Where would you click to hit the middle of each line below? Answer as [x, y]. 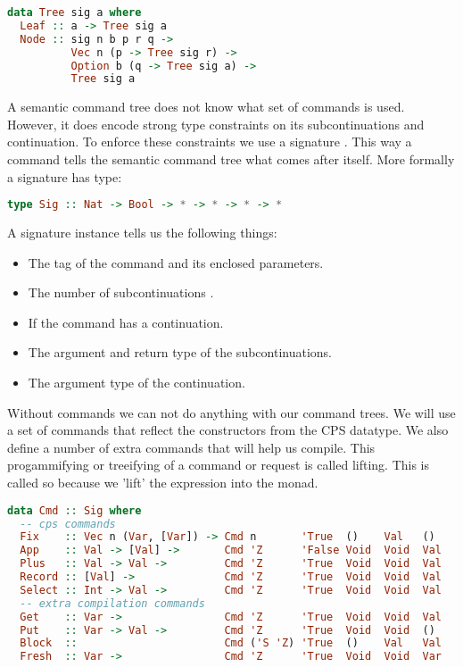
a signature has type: [65, 176]
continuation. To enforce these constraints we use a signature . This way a [210, 142]
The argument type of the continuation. [136, 383]
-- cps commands [68, 524]
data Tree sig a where [74, 13]
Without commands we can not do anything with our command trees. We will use [231, 412]
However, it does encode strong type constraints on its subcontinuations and [216, 124]
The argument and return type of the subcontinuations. [180, 352]
